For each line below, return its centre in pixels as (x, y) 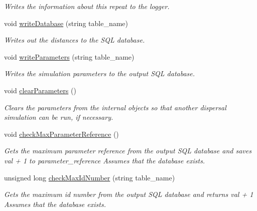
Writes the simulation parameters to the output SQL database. (100, 73)
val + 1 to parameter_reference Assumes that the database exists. (105, 160)
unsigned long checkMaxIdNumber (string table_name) (90, 177)
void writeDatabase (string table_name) (66, 23)
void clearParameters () (40, 90)
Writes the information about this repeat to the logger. (87, 6)
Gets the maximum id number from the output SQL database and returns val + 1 (129, 194)
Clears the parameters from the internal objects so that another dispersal (115, 107)
